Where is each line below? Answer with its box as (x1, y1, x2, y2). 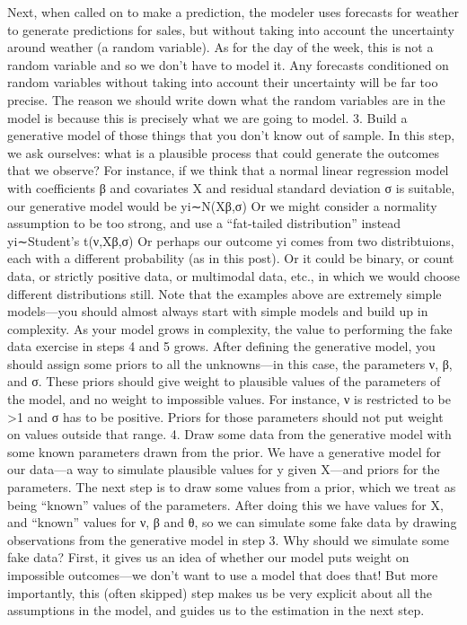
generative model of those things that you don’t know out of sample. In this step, (7, 126, 455, 145)
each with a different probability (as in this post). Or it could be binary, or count (7, 249, 454, 268)
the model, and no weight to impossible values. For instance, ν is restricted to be (7, 390, 451, 409)
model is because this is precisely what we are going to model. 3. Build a (7, 108, 408, 127)
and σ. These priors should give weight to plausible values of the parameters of (7, 372, 441, 391)
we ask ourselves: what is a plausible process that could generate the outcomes (7, 143, 439, 162)
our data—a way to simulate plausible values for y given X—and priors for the (7, 460, 440, 479)
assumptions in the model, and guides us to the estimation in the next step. (7, 601, 425, 620)
